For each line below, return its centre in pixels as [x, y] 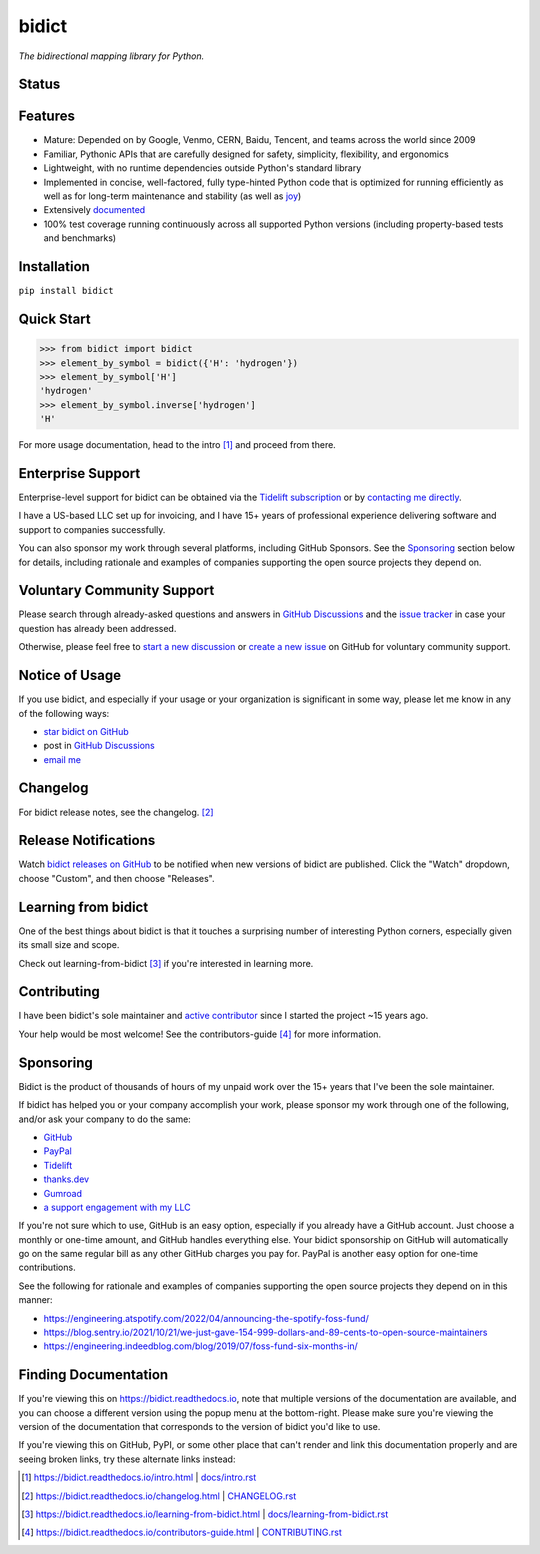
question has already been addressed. [97, 628]
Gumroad [62, 1193]
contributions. [47, 1267]
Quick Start [54, 318]
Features [46, 116]
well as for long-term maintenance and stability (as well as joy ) [172, 196]
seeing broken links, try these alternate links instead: [127, 1459]
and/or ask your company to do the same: [105, 1119]
